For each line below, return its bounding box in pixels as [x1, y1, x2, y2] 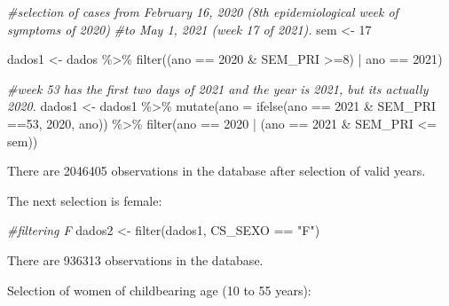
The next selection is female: [7, 191, 162, 209]
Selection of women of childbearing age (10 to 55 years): [7, 280, 311, 299]
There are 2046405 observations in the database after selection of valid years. [7, 161, 426, 180]
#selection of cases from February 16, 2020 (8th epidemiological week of [7, 3, 398, 20]
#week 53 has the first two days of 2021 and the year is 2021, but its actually [7, 79, 429, 98]
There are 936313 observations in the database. [7, 250, 264, 269]
